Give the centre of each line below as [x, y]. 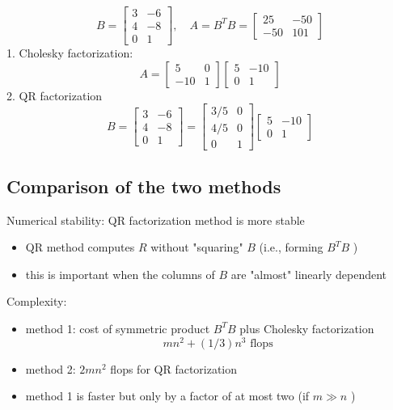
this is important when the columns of [120, 274]
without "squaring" [197, 247]
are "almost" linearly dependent [309, 274]
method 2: [51, 368]
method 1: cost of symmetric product [118, 328]
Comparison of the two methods [144, 186]
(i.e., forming [291, 247]
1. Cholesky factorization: [70, 53]
